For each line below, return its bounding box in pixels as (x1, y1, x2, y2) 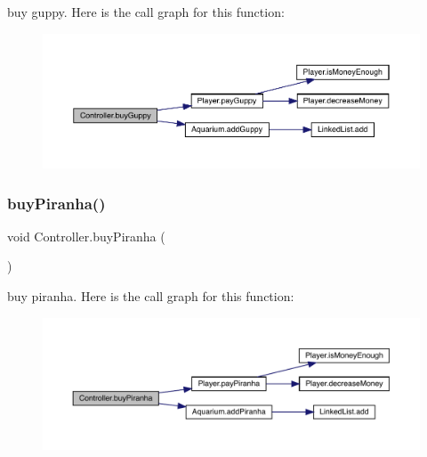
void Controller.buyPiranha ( (7, 226, 165, 245)
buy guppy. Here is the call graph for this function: (7, 3, 285, 20)
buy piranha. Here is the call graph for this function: (7, 286, 294, 305)
